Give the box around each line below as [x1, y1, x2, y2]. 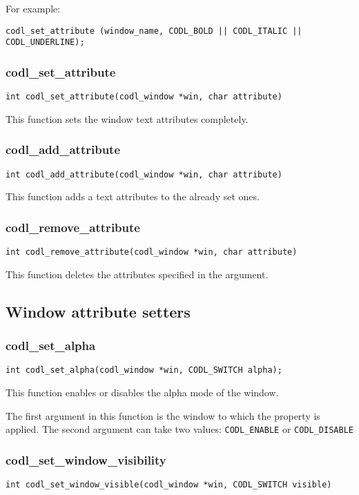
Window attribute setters [6, 300, 191, 322]
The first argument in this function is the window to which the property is [6, 408, 320, 423]
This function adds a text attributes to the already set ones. [6, 189, 260, 204]
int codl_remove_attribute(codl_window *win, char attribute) [6, 247, 298, 258]
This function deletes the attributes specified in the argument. [6, 266, 269, 281]
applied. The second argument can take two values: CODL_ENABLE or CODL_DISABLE [6, 422, 353, 436]
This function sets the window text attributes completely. [6, 111, 249, 126]
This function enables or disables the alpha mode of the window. [6, 385, 279, 399]
